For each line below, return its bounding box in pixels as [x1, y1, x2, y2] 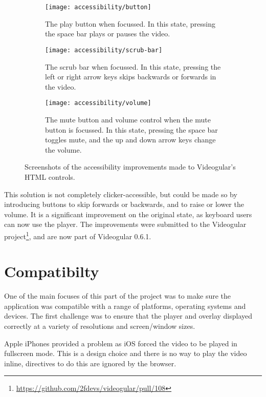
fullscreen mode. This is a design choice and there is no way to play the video [4, 348, 247, 359]
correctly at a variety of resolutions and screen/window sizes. [4, 321, 195, 331]
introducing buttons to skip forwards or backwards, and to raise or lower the [4, 199, 244, 210]
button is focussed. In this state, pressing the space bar [45, 124, 218, 135]
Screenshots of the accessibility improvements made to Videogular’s [25, 161, 236, 172]
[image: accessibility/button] [45, 4, 151, 11]
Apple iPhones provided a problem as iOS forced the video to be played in [4, 338, 237, 348]
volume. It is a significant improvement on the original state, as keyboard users [4, 208, 252, 219]
